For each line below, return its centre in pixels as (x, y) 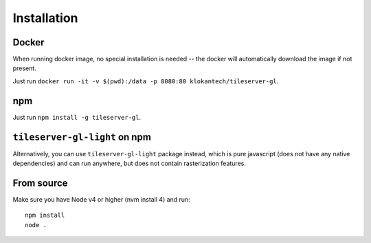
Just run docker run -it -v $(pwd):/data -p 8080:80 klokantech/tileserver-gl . (146, 81)
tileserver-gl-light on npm (82, 137)
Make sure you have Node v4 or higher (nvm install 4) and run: (101, 199)
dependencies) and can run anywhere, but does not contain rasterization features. (130, 163)
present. (25, 68)
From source (40, 183)
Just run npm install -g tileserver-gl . (77, 117)
